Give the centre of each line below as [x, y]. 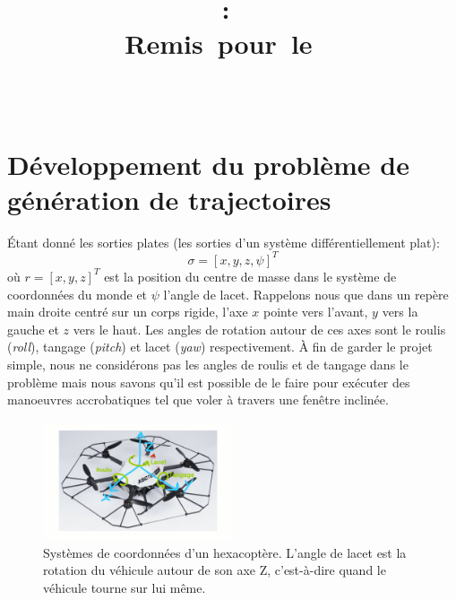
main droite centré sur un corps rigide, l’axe [128, 312]
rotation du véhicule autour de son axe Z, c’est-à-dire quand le [215, 570]
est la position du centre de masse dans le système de [250, 276]
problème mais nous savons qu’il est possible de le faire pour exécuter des [209, 382]
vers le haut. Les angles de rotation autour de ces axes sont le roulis [259, 329]
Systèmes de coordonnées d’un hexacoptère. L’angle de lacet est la [225, 552]
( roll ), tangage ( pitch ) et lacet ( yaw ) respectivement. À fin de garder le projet [220, 347]
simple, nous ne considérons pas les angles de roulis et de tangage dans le [208, 364]
